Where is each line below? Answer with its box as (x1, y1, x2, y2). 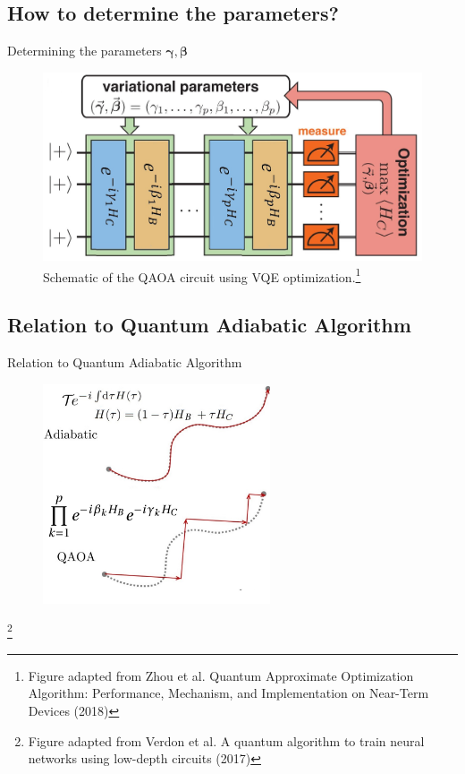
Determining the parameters (7, 41, 162, 60)
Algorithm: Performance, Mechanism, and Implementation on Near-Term (28, 684, 429, 702)
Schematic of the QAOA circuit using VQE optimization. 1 (43, 264, 361, 286)
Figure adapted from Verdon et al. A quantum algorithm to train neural (28, 731, 425, 750)
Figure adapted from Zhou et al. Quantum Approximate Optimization (28, 666, 414, 684)
